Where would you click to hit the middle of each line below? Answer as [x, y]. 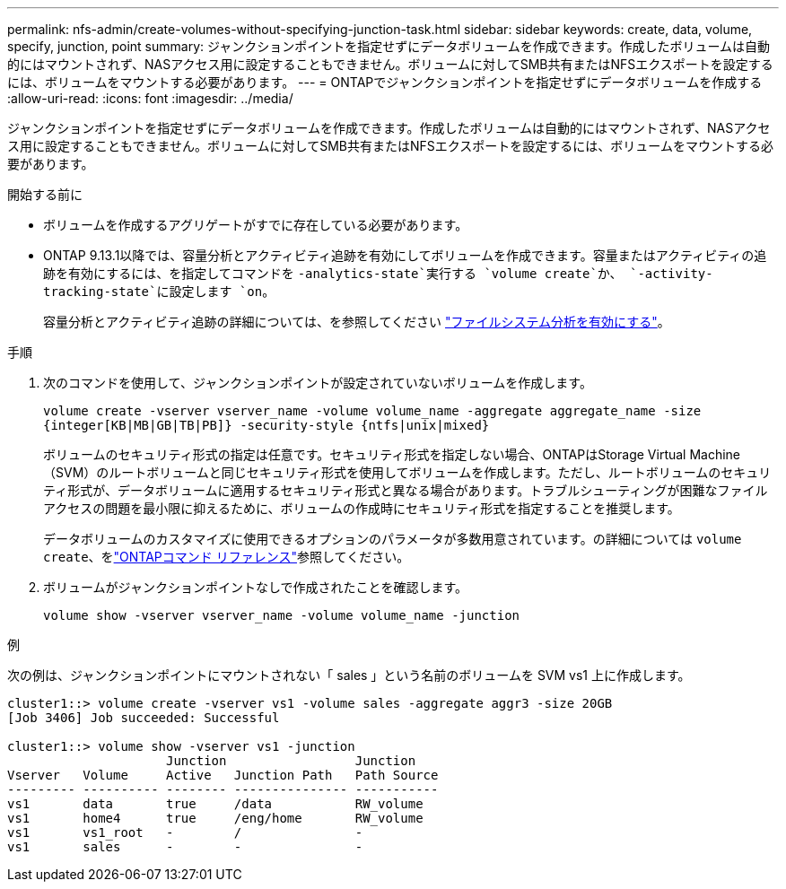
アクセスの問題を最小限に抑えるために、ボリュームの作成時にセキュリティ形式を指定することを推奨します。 [362, 508]
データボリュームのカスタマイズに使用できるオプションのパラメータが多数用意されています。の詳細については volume [393, 539]
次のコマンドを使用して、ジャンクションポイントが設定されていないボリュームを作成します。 [318, 383]
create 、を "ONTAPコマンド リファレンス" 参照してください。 [227, 557]
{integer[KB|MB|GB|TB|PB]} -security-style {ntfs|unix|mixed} [266, 425]
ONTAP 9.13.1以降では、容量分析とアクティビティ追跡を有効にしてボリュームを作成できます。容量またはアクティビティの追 [405, 255]
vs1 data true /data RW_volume [215, 804]
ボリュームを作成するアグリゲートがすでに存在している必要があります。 [256, 225]
